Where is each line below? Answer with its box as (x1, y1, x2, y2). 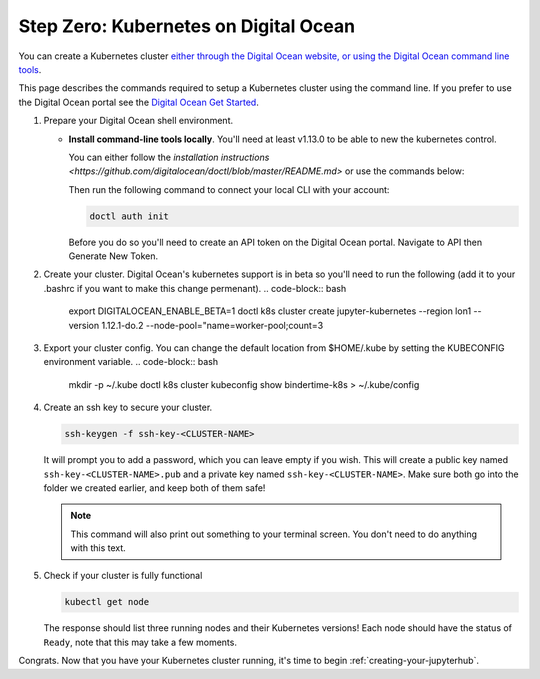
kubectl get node (64, 596, 150, 608)
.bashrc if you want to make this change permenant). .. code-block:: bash (43, 282, 347, 294)
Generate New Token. (68, 250, 159, 262)
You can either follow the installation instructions (68, 151, 270, 163)
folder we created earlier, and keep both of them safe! (43, 481, 266, 494)
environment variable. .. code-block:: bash (43, 356, 219, 368)
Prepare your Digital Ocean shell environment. (43, 115, 234, 127)
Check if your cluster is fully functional (43, 570, 203, 582)
